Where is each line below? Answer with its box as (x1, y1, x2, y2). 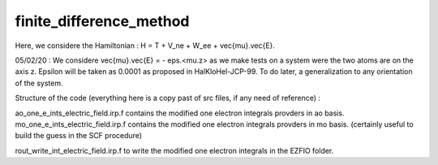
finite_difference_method (15, 12, 190, 30)
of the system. (15, 78, 64, 88)
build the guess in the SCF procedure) (15, 131, 142, 141)
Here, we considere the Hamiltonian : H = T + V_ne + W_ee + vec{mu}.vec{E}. (15, 41, 276, 50)
